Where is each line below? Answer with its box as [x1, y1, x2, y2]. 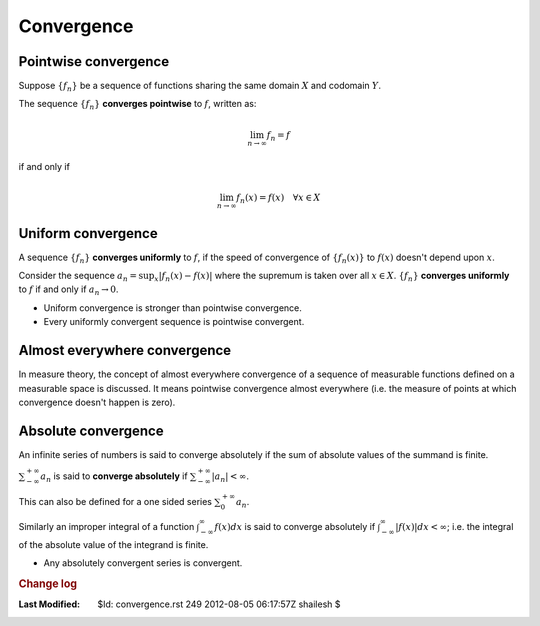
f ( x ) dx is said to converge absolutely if [214, 521, 376, 533]
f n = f [266, 129, 291, 143]
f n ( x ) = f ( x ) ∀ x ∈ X [236, 192, 321, 205]
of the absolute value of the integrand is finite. [18, 539, 209, 550]
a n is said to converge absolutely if [40, 470, 189, 484]
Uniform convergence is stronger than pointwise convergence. [43, 301, 302, 314]
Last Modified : [18, 598, 80, 610]
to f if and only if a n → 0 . [18, 283, 119, 298]
